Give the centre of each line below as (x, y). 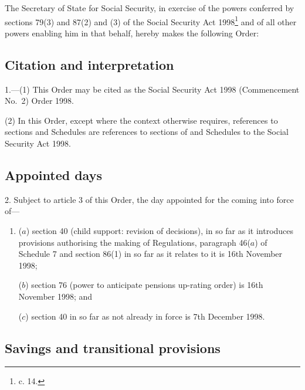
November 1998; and (55, 296)
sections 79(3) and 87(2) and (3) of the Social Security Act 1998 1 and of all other (151, 21)
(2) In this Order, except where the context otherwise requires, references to (141, 120)
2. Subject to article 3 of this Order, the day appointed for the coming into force (149, 199)
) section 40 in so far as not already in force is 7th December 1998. (145, 316)
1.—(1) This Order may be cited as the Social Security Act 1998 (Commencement (152, 89)
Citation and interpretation (89, 64)
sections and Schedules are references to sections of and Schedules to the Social (147, 132)
